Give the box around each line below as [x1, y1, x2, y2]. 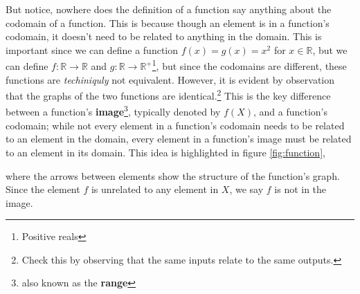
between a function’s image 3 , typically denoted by [6, 102, 221, 119]
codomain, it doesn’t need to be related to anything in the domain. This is [6, 29, 322, 44]
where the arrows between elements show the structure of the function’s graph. [6, 168, 340, 183]
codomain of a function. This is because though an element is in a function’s [6, 15, 330, 30]
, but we [312, 42, 348, 57]
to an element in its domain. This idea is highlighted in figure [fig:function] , [6, 145, 325, 159]
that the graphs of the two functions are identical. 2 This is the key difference [6, 86, 331, 102]
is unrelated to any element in [91, 182, 219, 196]
